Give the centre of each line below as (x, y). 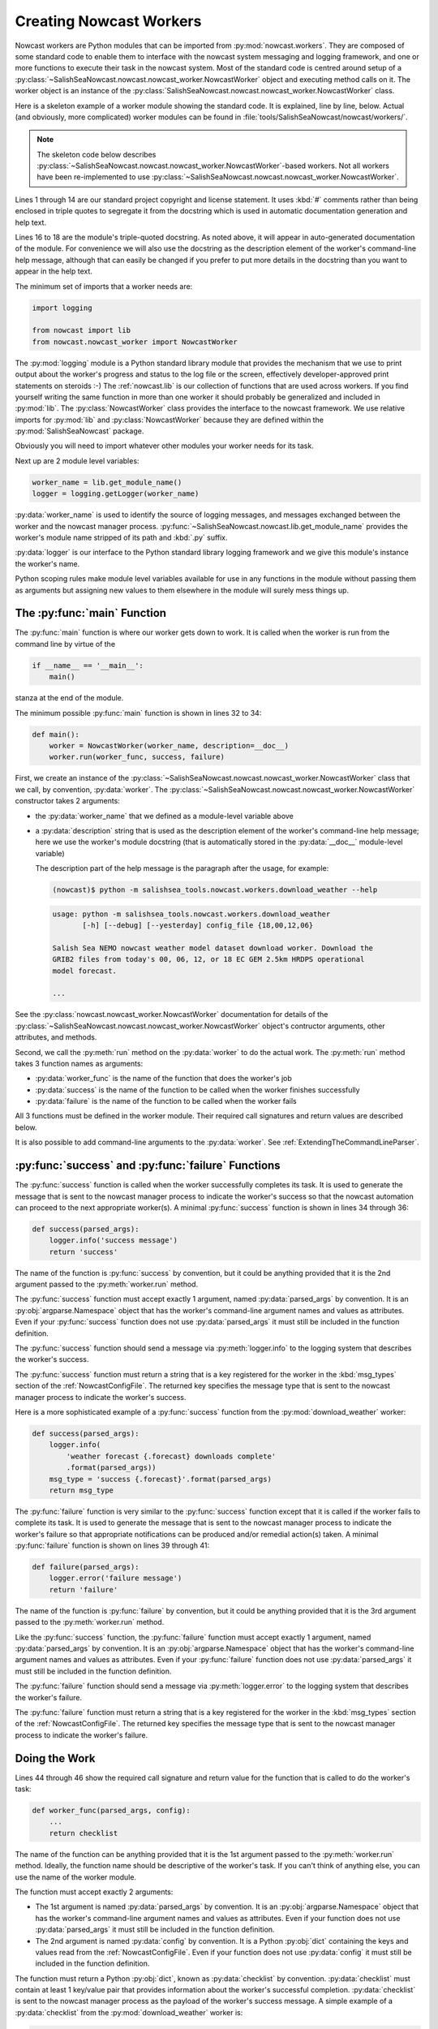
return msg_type (81, 1490)
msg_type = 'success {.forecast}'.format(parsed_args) (160, 1479)
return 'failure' (84, 1590)
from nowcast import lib (82, 330)
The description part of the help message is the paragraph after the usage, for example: (182, 868)
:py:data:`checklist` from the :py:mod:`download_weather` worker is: (129, 2012)
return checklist (84, 1833)
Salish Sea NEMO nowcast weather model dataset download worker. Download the (213, 948)
